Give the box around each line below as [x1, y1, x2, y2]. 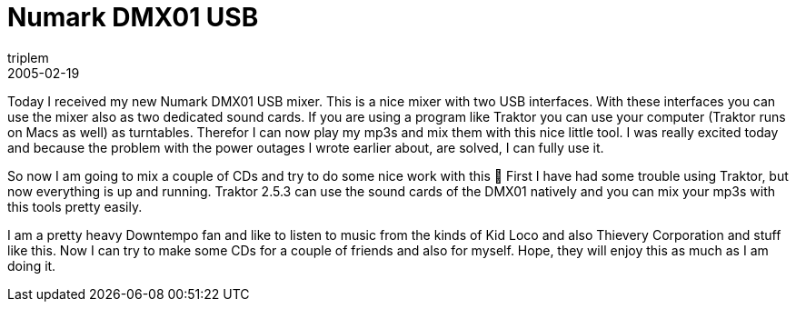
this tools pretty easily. [7, 198, 143, 214]
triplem [7, 49, 49, 65]
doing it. [7, 257, 56, 274]
